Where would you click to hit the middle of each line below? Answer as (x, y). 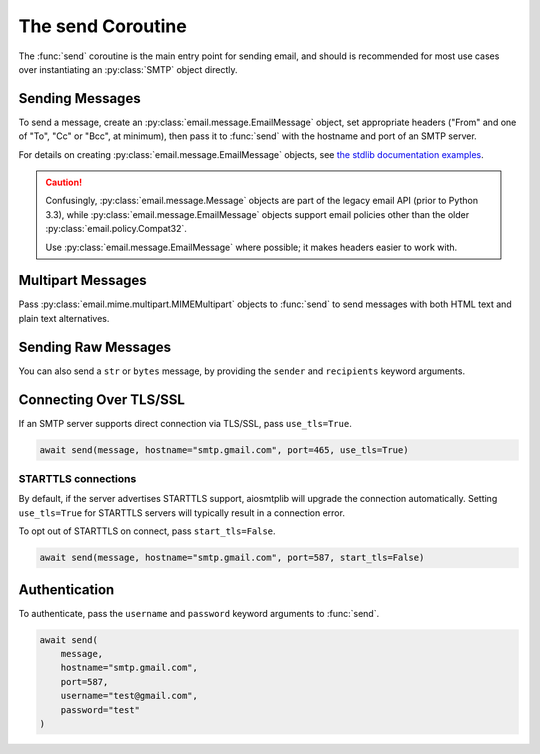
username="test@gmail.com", (129, 696)
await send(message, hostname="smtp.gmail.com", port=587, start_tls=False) (232, 558)
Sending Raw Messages (95, 346)
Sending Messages (79, 98)
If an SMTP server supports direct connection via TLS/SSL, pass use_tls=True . (185, 423)
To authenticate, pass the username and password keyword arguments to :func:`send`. (199, 613)
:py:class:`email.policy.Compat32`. (116, 229)
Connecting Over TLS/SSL (101, 399)
